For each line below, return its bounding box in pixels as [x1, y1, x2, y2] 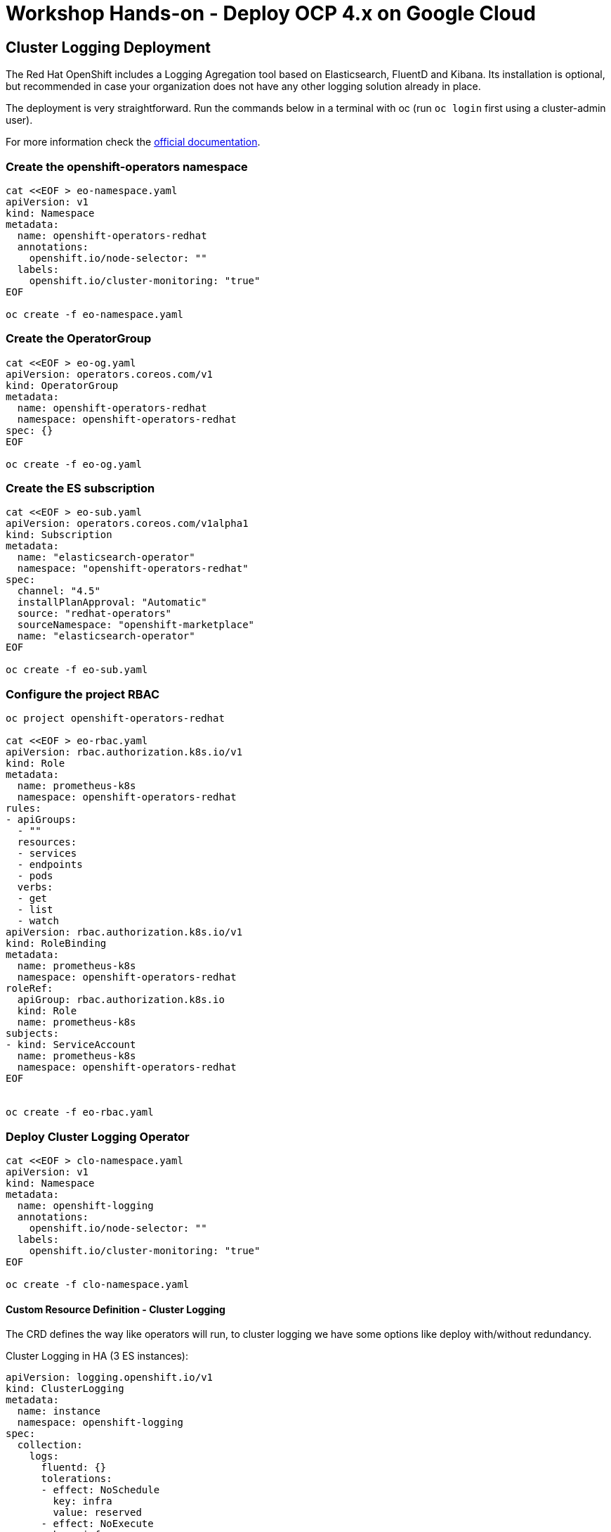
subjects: [6, 1028, 59, 1040]
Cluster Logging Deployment [6, 38, 211, 56]
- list [17, 904, 53, 916]
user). [6, 114, 33, 127]
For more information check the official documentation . [6, 136, 261, 148]
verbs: [17, 881, 53, 893]
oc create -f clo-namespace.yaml [6, 1278, 190, 1290]
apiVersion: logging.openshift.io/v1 [6, 1372, 213, 1384]
